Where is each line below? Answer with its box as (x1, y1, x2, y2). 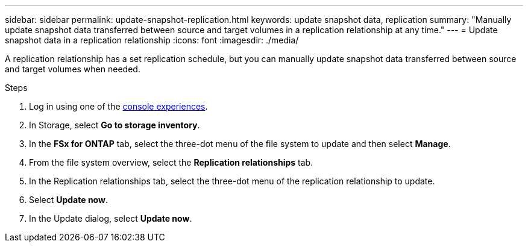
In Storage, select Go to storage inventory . (29, 120, 200, 130)
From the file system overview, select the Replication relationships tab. (29, 157, 313, 167)
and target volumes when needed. (5, 64, 140, 74)
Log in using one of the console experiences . (29, 101, 208, 111)
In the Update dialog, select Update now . (29, 213, 192, 224)
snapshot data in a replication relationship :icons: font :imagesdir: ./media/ (5, 35, 299, 45)
